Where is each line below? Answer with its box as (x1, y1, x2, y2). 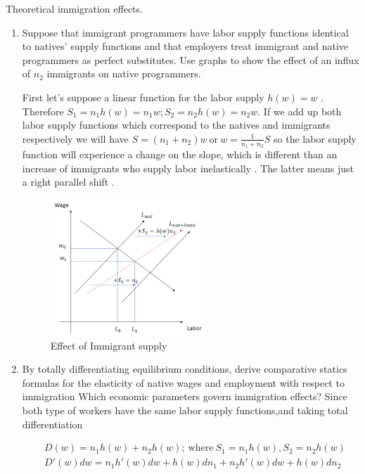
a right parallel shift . (22, 174, 115, 189)
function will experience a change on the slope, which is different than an (22, 146, 338, 161)
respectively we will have (22, 131, 129, 146)
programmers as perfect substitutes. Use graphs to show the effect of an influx (22, 52, 359, 67)
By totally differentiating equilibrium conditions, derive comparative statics (22, 361, 347, 376)
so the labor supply (274, 131, 357, 146)
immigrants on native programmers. (46, 66, 201, 81)
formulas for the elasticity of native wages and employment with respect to (22, 375, 345, 390)
